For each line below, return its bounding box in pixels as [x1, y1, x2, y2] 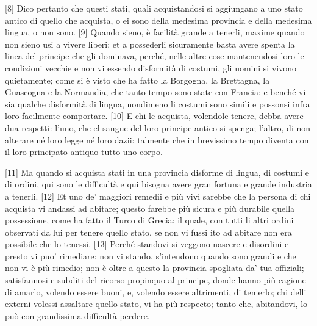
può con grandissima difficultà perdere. [5, 309, 150, 322]
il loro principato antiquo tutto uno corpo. [5, 145, 163, 158]
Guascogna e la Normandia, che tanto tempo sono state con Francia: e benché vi [5, 85, 306, 98]
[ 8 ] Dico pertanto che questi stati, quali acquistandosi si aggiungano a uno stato [5, 2, 303, 14]
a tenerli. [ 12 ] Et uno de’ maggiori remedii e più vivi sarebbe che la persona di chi [5, 189, 311, 202]
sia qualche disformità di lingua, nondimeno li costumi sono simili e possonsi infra [5, 97, 310, 110]
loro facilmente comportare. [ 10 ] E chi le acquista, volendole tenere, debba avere [5, 109, 304, 122]
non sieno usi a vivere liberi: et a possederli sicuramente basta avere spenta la [5, 37, 295, 50]
